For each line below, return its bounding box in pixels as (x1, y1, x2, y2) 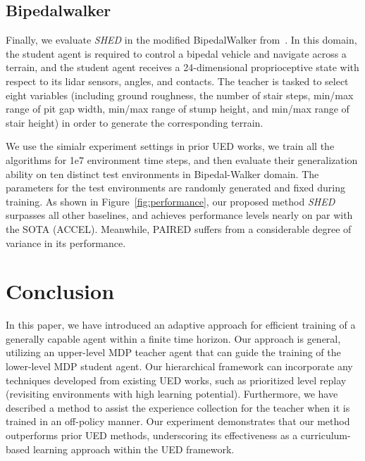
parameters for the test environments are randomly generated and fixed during (6, 180, 346, 195)
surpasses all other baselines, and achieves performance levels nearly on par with (6, 208, 353, 222)
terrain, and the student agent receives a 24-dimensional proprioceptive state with (6, 60, 359, 75)
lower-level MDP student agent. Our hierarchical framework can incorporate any (6, 359, 353, 374)
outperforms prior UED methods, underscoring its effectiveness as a (6, 427, 298, 442)
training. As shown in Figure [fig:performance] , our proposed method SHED (6, 194, 335, 208)
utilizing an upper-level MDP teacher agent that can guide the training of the (6, 345, 341, 360)
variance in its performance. (6, 235, 126, 250)
